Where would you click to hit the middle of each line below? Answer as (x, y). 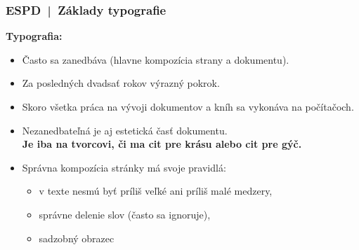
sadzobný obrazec (77, 238)
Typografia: (34, 36)
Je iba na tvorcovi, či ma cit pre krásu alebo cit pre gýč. (162, 144)
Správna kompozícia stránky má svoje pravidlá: (124, 167)
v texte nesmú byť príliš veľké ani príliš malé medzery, (156, 191)
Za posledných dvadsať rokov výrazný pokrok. (121, 83)
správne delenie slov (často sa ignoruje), (125, 214)
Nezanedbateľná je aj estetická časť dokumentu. (125, 130)
